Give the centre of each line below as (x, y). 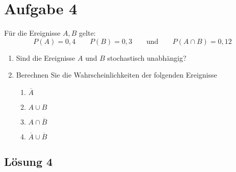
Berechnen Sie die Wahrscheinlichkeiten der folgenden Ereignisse (116, 75)
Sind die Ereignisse (46, 57)
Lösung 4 (29, 162)
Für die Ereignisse (32, 33)
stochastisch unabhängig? (147, 57)
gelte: (87, 33)
